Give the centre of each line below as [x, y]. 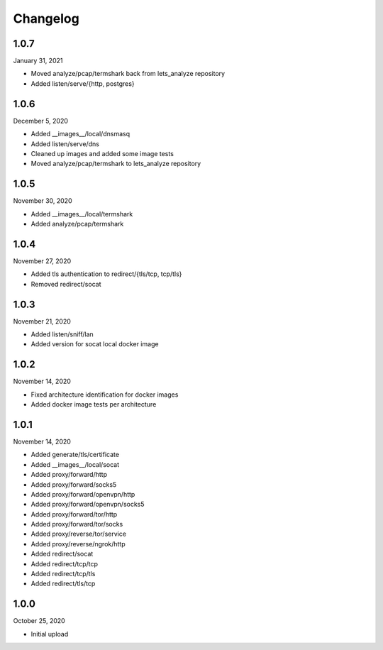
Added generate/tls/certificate [75, 455]
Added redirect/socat [62, 554]
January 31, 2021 [38, 61]
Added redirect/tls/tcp [63, 584]
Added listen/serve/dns [65, 144]
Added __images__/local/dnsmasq [81, 134]
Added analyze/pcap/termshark [77, 224]
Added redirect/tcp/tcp [65, 563]
